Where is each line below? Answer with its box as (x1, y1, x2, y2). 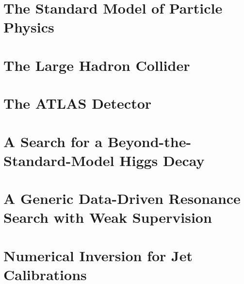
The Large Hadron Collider (3, 55, 190, 75)
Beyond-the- (107, 131, 192, 151)
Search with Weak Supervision (3, 207, 212, 227)
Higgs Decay (119, 150, 205, 170)
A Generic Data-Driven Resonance (3, 188, 241, 208)
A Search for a (3, 131, 103, 151)
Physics (3, 17, 54, 37)
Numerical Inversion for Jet (3, 245, 193, 265)
